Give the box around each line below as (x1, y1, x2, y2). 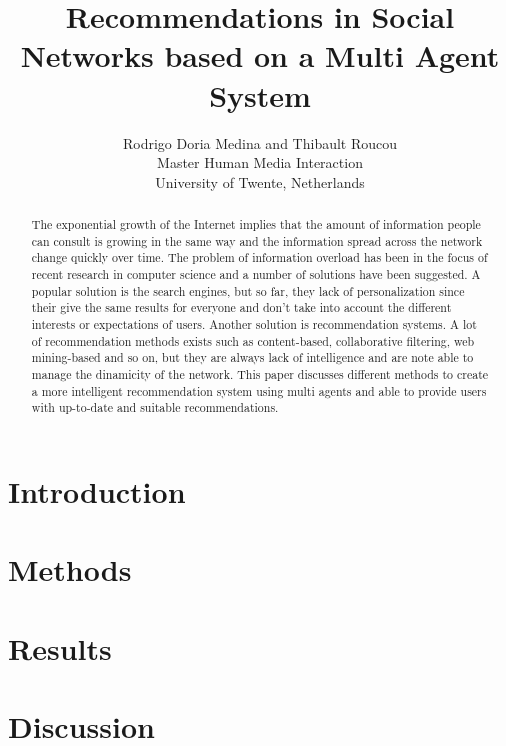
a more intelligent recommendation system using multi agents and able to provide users (31, 382, 487, 399)
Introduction (8, 470, 186, 511)
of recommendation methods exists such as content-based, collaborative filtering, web (31, 332, 475, 349)
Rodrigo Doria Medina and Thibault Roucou (122, 132, 398, 153)
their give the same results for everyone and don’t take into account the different (31, 299, 452, 316)
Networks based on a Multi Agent (20, 35, 500, 76)
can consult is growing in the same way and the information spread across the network (31, 232, 483, 249)
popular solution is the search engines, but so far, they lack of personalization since (31, 282, 465, 299)
